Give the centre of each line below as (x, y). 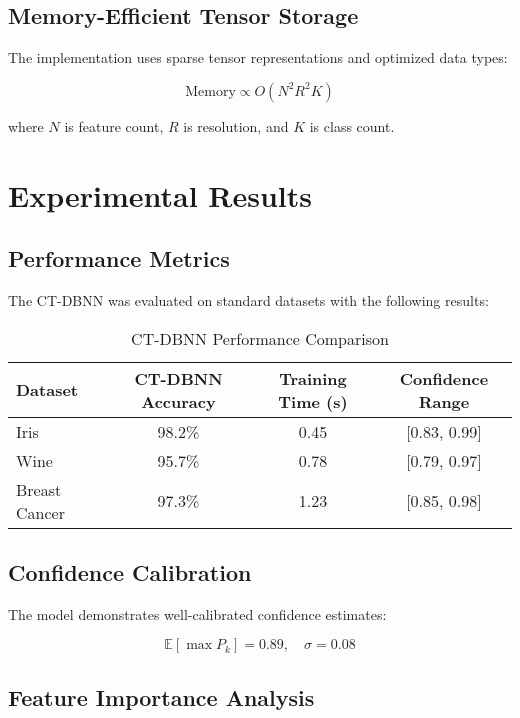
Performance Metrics (119, 258)
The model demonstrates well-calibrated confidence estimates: (197, 613)
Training (313, 378)
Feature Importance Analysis (161, 696)
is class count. (352, 125)
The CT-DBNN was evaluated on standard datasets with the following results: (248, 299)
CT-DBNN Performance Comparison (260, 338)
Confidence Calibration (130, 571)
